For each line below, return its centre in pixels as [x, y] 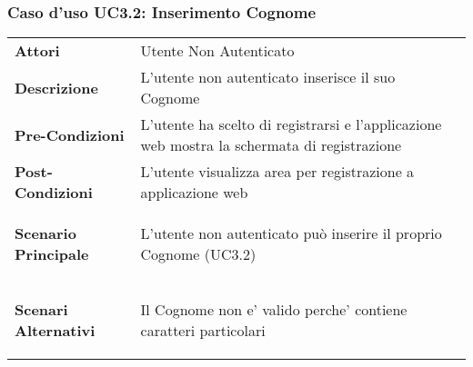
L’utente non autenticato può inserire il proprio [291, 233]
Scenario [45, 233]
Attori [37, 51]
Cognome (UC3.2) [198, 254]
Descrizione [56, 87]
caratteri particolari [203, 331]
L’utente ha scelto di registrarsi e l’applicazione [291, 124]
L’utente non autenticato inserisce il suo [268, 77]
